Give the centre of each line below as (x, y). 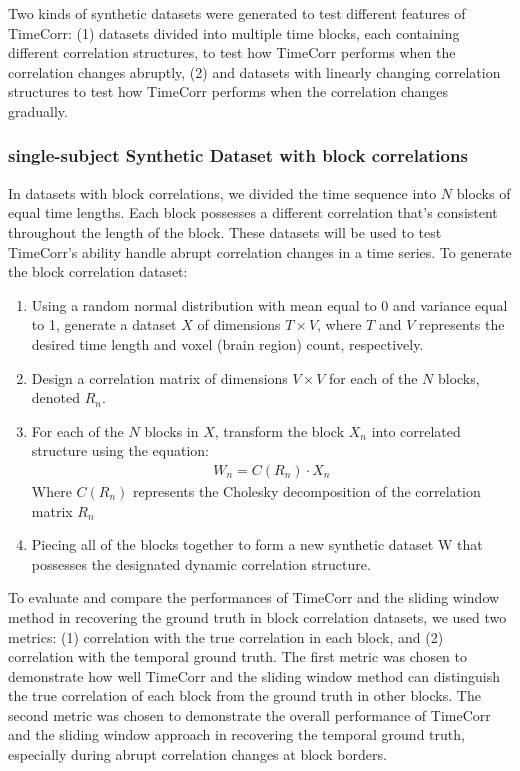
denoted (56, 397)
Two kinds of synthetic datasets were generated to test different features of (237, 13)
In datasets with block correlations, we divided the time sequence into (222, 192)
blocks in (171, 430)
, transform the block (279, 430)
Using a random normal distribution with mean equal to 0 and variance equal (269, 304)
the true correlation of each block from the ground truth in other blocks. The (244, 695)
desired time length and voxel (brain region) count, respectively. (227, 343)
